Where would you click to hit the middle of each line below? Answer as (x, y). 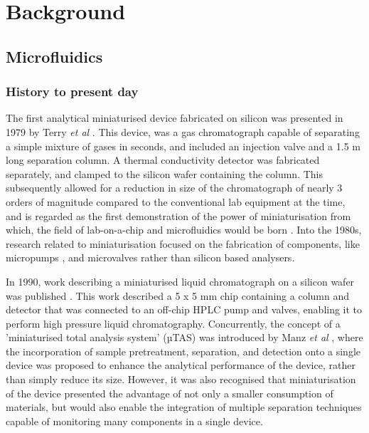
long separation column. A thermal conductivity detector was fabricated (163, 160)
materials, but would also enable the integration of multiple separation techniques (184, 407)
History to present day (72, 92)
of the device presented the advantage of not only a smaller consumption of (170, 393)
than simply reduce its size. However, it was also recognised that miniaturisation (181, 379)
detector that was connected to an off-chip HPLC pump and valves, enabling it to (184, 309)
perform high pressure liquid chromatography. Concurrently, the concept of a (173, 323)
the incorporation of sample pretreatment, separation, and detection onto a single (183, 351)
